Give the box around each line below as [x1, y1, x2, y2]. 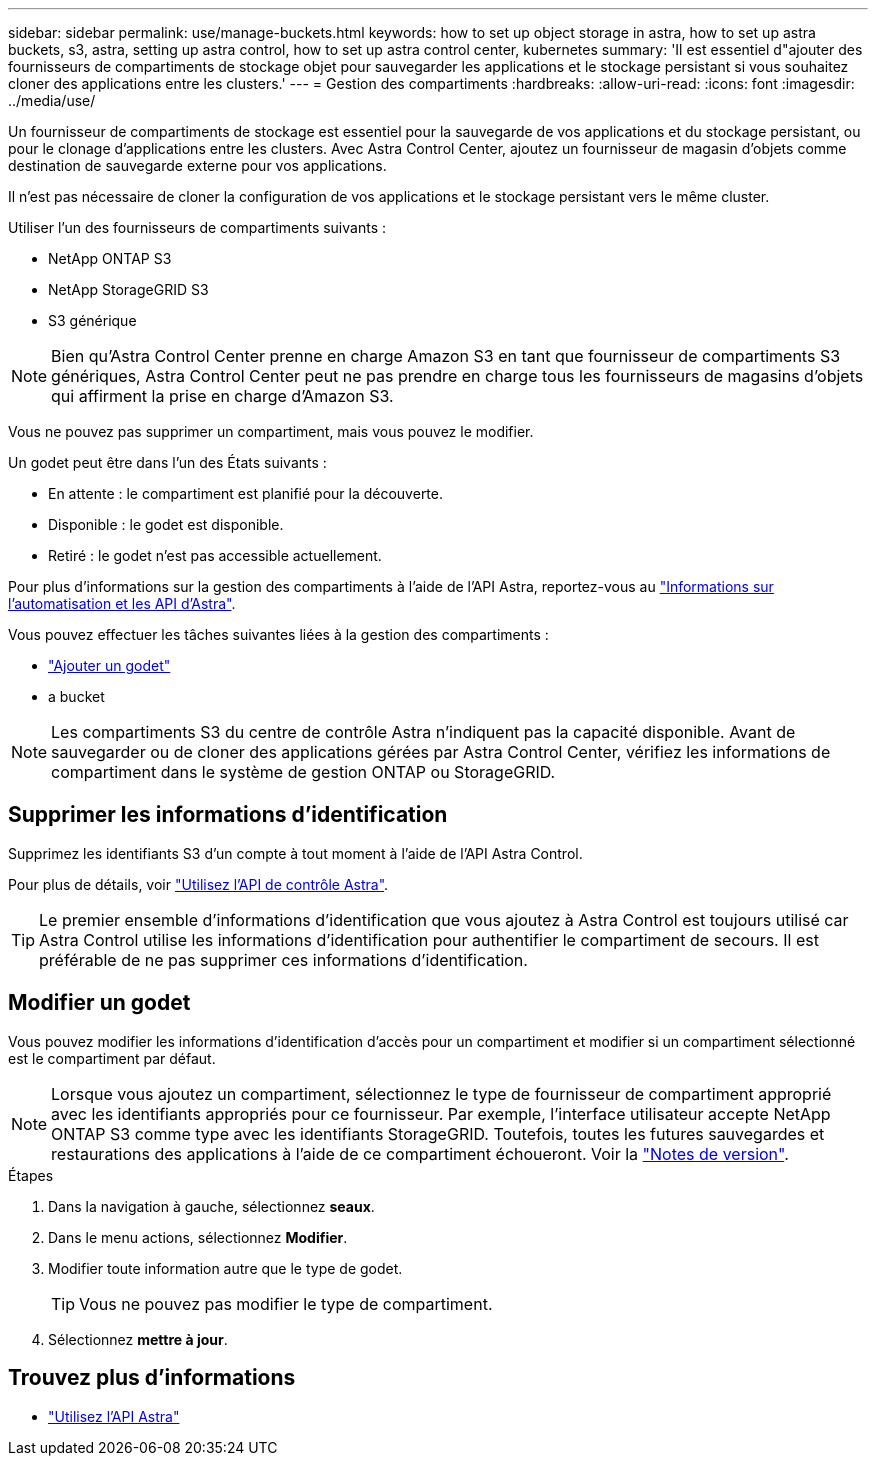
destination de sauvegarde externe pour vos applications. [8, 157, 387, 174]
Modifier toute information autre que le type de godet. [48, 1259, 403, 1277]
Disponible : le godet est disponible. [48, 516, 284, 533]
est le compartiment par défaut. [8, 1049, 216, 1067]
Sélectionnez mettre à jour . [48, 1330, 228, 1348]
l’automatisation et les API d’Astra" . [8, 595, 236, 612]
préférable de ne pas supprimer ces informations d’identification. [39, 949, 528, 970]
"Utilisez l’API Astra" [48, 1407, 180, 1425]
